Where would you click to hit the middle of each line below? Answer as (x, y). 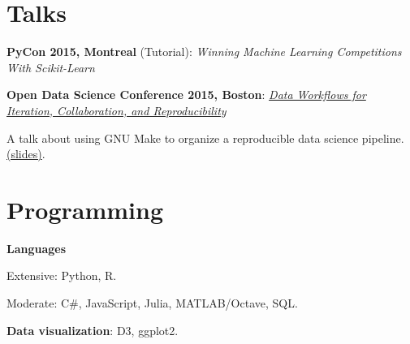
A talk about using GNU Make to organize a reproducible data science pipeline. (205, 138)
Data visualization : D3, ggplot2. (93, 330)
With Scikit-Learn (51, 67)
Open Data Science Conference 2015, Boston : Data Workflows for (186, 95)
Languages (37, 248)
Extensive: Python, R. (62, 275)
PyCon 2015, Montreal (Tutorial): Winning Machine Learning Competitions (204, 52)
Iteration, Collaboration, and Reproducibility (117, 110)
